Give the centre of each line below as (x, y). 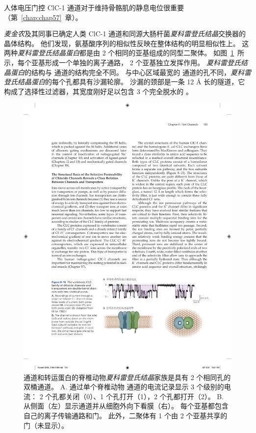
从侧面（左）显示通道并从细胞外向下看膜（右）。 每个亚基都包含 (126, 406)
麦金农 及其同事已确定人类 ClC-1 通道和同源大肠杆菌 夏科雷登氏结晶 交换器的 (125, 34)
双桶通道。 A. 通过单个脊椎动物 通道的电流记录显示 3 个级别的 (124, 387)
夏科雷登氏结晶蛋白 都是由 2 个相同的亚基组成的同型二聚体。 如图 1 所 (131, 53)
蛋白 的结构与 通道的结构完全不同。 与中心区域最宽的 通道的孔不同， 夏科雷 (131, 72)
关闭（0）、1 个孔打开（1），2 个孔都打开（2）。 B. (145, 396)
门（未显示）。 (46, 425)
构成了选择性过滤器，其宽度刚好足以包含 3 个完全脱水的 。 (98, 91)
